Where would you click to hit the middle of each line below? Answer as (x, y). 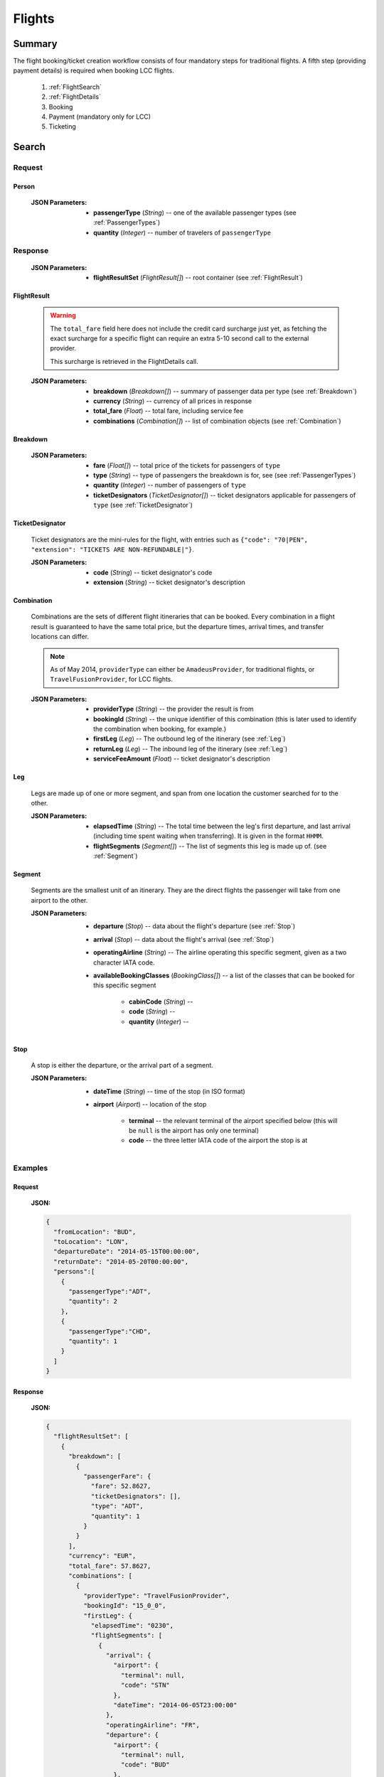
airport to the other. (59, 900)
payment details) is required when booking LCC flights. (94, 70)
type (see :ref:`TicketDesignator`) (143, 505)
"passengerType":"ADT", (110, 1291)
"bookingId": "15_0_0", (124, 1606)
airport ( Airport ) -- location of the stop (150, 1105)
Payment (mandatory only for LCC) (100, 117)
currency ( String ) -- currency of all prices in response (173, 401)
